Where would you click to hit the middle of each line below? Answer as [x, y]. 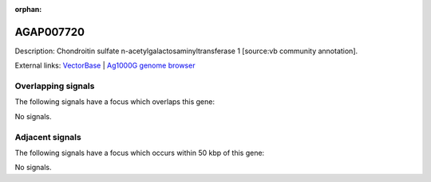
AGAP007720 [50, 32]
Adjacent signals [48, 137]
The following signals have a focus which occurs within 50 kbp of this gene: [140, 153]
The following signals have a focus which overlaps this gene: [115, 102]
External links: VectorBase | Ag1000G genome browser [105, 66]
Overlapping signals [55, 86]
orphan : [28, 9]
